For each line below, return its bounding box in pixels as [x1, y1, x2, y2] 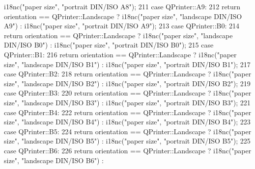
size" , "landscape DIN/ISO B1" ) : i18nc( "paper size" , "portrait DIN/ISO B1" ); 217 [4, 59, 251, 69]
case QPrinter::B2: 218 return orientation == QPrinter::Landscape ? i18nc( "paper [4, 69, 252, 79]
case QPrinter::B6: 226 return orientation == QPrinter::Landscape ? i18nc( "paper [4, 145, 252, 155]
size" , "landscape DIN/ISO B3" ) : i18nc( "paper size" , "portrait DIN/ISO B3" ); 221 [4, 97, 251, 107]
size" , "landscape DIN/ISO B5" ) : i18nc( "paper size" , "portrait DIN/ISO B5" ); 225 [4, 136, 251, 146]
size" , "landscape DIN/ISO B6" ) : [4, 155, 104, 165]
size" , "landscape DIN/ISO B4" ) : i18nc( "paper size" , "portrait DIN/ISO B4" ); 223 [4, 117, 251, 127]
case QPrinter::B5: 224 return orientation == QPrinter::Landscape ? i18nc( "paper [4, 126, 252, 136]
